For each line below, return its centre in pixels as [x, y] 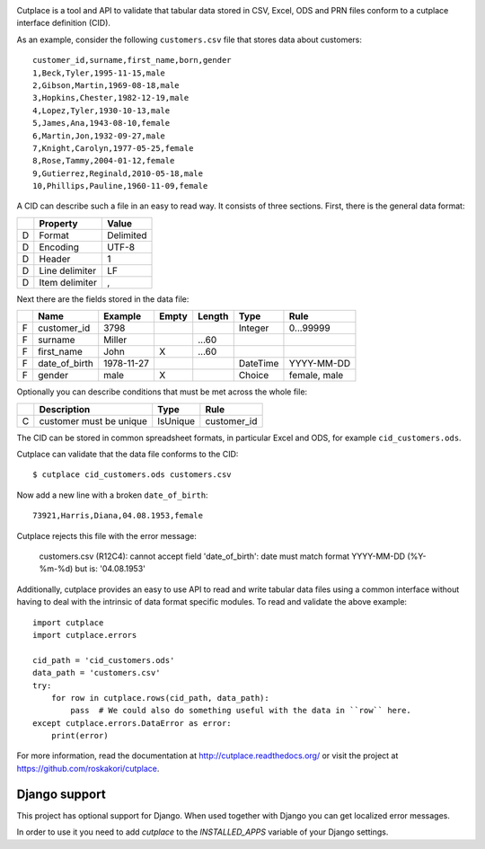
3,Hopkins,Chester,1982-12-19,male [111, 98]
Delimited [127, 235]
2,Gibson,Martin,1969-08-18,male [106, 85]
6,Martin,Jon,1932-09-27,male [99, 136]
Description [65, 409]
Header [55, 259]
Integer [254, 328]
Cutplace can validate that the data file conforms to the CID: [128, 455]
